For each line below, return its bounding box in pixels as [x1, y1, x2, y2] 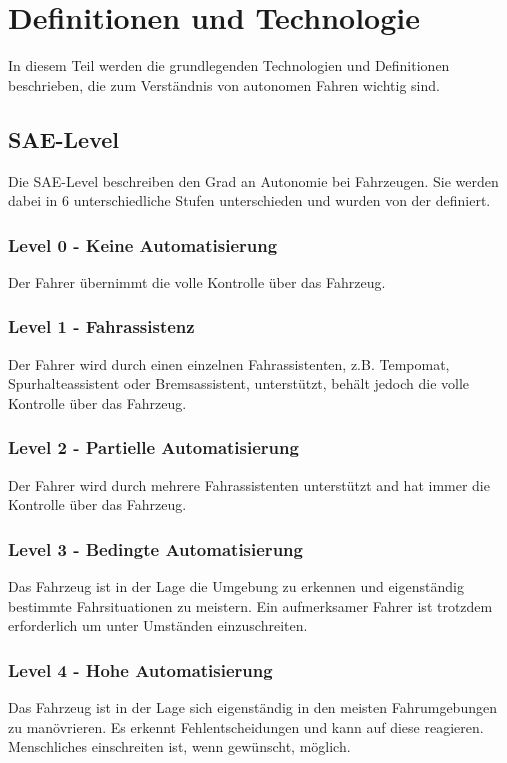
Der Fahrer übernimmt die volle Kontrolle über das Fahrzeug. [8, 271, 386, 292]
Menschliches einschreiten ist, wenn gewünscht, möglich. [8, 736, 351, 757]
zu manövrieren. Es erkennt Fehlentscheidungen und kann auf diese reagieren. [8, 716, 484, 737]
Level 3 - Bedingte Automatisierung [8, 536, 303, 561]
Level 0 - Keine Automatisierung [8, 232, 278, 257]
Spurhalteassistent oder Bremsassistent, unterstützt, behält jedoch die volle [8, 373, 470, 394]
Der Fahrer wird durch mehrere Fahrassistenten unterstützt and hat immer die [8, 474, 490, 495]
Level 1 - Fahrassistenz [8, 314, 195, 339]
